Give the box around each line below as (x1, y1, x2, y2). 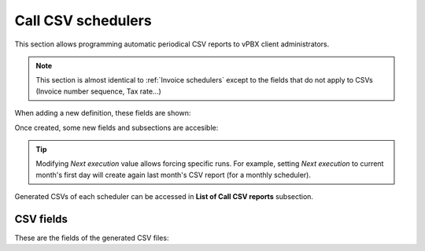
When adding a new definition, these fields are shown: (14, 109, 191, 118)
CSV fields (14, 212, 68, 226)
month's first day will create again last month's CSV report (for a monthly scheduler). (35, 170, 311, 179)
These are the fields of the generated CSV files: (14, 233, 169, 242)
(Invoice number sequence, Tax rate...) (35, 87, 161, 96)
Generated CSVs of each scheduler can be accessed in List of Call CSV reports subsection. (14, 192, 314, 201)
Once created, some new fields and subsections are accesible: (14, 123, 219, 132)
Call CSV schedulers (14, 12, 153, 29)
